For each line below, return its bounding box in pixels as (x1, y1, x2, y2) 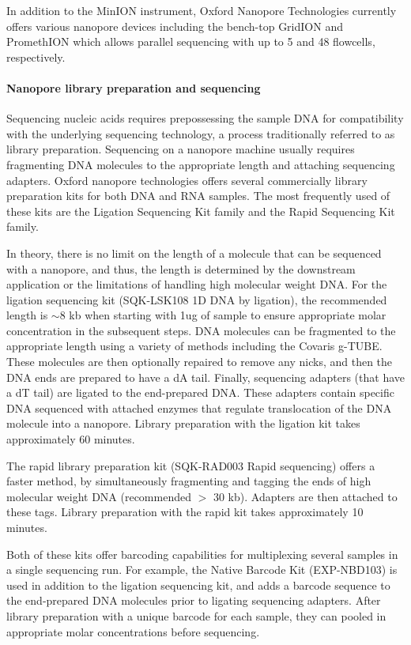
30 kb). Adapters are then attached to (213, 488, 398, 504)
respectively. (6, 48, 66, 65)
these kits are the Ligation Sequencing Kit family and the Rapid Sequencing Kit (6, 202, 395, 219)
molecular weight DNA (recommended (6, 488, 191, 504)
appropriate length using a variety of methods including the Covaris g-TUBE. (6, 338, 383, 354)
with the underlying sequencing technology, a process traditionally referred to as (6, 125, 395, 141)
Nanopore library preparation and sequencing (6, 79, 261, 96)
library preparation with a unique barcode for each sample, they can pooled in (6, 607, 386, 624)
